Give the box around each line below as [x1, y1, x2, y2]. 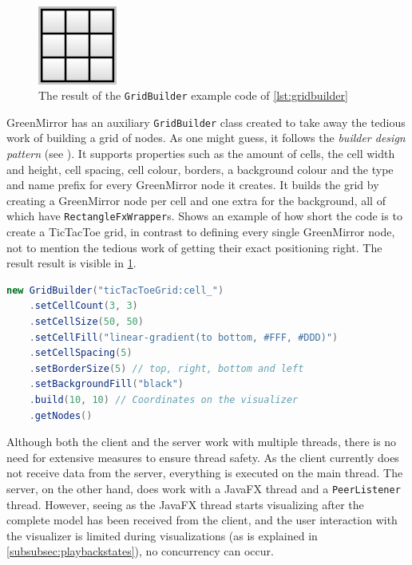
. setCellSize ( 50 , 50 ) [29, 316, 144, 328]
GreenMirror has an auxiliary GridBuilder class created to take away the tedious [6, 113, 406, 130]
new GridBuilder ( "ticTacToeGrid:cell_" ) [6, 284, 224, 296]
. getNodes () [29, 409, 93, 421]
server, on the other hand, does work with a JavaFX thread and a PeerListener [6, 480, 401, 496]
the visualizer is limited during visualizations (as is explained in [6, 527, 318, 543]
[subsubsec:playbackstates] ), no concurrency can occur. [6, 543, 274, 559]
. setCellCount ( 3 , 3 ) [29, 300, 138, 312]
